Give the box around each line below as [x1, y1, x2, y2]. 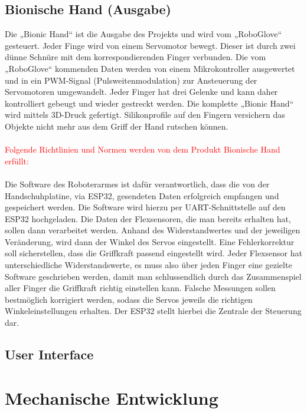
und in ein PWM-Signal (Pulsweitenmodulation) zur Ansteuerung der [5, 74, 257, 86]
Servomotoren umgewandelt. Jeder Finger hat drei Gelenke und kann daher [5, 85, 278, 98]
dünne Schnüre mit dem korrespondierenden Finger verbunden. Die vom [5, 51, 266, 63]
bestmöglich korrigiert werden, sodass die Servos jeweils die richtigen [5, 293, 253, 305]
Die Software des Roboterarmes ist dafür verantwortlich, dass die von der [5, 177, 270, 190]
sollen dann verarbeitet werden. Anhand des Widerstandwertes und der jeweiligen [5, 224, 301, 236]
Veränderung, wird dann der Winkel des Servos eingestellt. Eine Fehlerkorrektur [5, 235, 295, 247]
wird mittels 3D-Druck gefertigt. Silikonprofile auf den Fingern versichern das [5, 108, 285, 121]
